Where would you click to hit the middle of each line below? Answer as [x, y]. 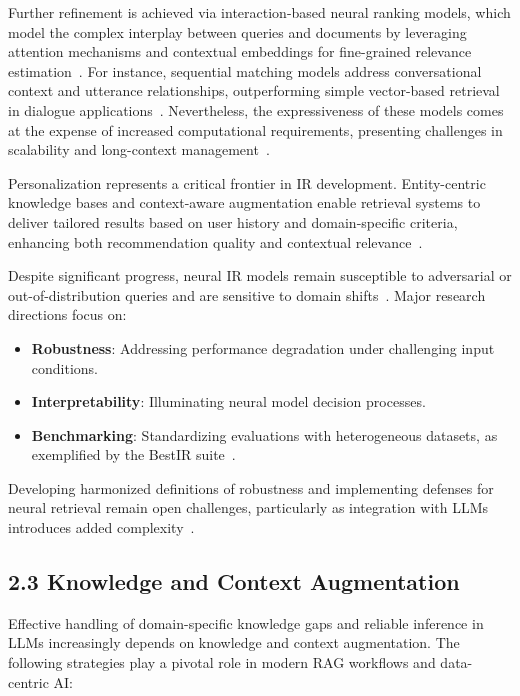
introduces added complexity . [101, 527]
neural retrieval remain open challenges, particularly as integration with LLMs [248, 507]
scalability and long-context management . [139, 149]
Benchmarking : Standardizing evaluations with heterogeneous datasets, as [264, 434]
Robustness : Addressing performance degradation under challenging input [263, 347]
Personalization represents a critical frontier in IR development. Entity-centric [247, 182]
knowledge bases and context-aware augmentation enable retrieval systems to [244, 202]
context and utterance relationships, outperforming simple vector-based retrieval [254, 90]
